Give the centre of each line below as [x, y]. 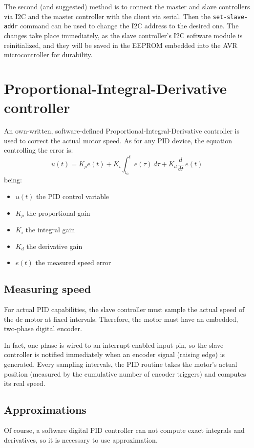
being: [13, 180]
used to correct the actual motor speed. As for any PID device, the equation [118, 140]
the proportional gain [58, 213]
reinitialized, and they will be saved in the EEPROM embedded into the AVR [121, 45]
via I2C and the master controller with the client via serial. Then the [107, 16]
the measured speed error [73, 262]
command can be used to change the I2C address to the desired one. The [129, 26]
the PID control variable [73, 196]
